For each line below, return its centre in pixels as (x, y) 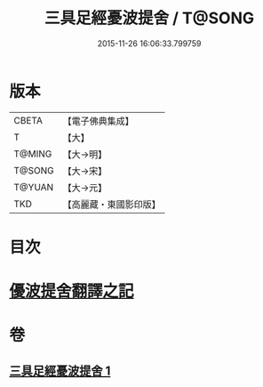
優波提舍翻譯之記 (72, 291)
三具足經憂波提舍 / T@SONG (149, 18)
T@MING (33, 154)
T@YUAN (34, 187)
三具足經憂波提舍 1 (60, 371)
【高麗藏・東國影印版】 (112, 204)
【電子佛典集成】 (99, 121)
